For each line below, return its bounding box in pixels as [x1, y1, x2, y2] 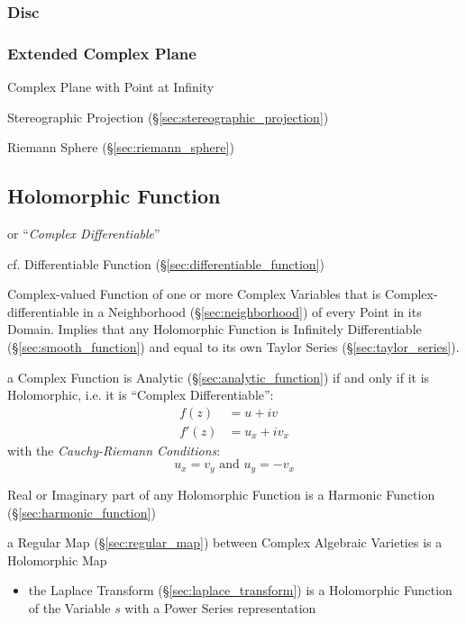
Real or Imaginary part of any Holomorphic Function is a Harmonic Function [7, 484, 435, 503]
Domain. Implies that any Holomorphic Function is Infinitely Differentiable [7, 320, 422, 339]
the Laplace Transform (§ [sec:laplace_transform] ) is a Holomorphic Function [28, 581, 452, 600]
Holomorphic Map [7, 550, 107, 569]
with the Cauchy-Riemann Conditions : [7, 440, 221, 459]
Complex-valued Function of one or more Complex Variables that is [7, 284, 381, 303]
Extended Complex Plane [7, 41, 196, 64]
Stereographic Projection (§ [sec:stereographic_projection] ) [7, 107, 329, 126]
